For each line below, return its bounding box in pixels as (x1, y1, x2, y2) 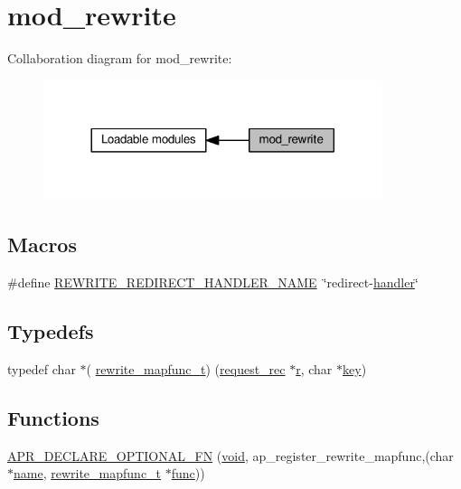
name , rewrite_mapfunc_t (14, 464, 162, 483)
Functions (7, 403, 99, 431)
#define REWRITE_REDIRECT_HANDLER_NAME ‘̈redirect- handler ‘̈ (7, 273, 419, 292)
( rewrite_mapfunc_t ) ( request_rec (86, 359, 286, 378)
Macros (7, 230, 77, 259)
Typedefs (7, 317, 94, 345)
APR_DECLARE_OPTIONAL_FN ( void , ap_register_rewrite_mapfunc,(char (7, 446, 454, 465)
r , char (296, 359, 333, 378)
